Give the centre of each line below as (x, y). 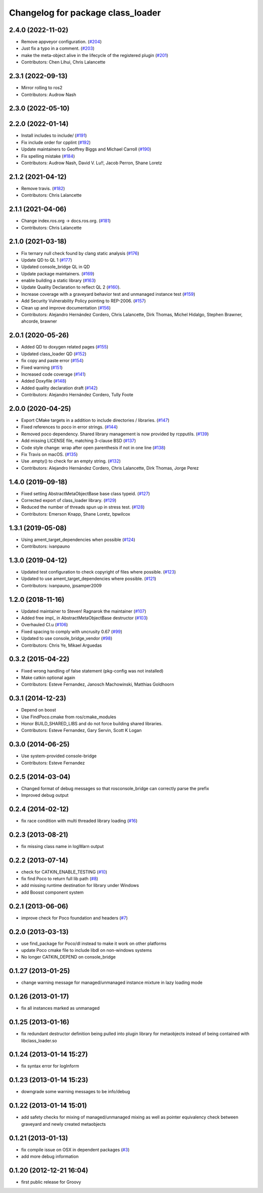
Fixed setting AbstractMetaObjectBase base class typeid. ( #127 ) (86, 493)
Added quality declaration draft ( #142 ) (59, 388)
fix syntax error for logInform (50, 1066)
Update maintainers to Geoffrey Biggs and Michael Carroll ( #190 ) (86, 149)
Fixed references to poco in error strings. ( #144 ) (69, 427)
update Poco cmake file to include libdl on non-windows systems (86, 950)
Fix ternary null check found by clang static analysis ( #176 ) (80, 253)
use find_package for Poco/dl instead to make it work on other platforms (94, 943)
